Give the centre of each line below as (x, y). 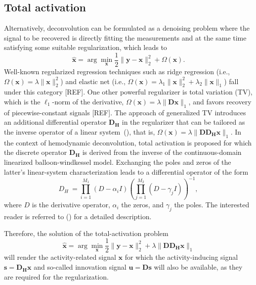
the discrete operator (36, 152)
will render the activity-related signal (60, 257)
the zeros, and (142, 205)
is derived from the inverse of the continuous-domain (162, 152)
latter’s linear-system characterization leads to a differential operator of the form (126, 171)
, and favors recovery (220, 102)
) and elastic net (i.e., (93, 81)
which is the (22, 102)
